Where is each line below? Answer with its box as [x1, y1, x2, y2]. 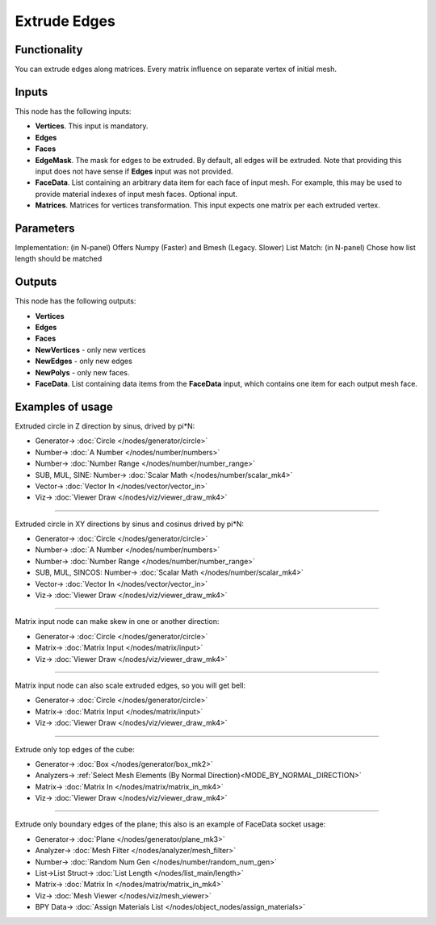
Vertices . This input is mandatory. [35, 121, 149, 131]
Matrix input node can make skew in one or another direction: [15, 617, 220, 626]
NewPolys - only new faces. [35, 367, 130, 377]
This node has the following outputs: [15, 296, 136, 306]
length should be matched [15, 254, 103, 264]
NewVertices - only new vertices [35, 345, 146, 354]
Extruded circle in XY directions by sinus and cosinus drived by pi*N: [15, 519, 245, 529]
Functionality [15, 43, 83, 57]
